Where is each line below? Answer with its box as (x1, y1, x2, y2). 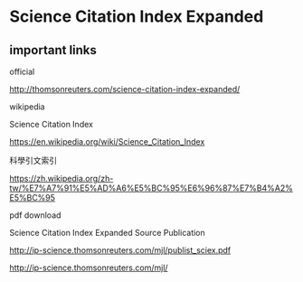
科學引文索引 (9, 155, 57, 165)
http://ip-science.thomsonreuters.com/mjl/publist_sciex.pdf (9, 245, 232, 255)
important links (9, 42, 98, 58)
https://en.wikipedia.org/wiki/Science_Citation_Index (9, 136, 205, 146)
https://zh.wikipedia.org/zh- (9, 174, 114, 183)
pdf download (9, 210, 62, 221)
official (9, 66, 35, 77)
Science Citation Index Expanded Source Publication (9, 228, 205, 238)
